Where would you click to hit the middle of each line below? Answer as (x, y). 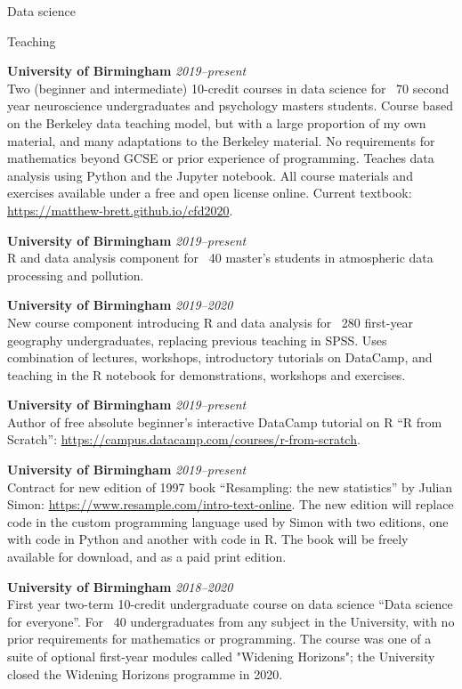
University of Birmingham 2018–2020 (120, 586)
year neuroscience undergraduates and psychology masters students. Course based (231, 105)
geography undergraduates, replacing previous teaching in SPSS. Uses (197, 340)
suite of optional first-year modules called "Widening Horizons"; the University (221, 656)
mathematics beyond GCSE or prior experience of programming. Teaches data (221, 158)
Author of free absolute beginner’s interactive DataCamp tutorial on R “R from (225, 422)
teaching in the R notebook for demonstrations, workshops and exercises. (207, 374)
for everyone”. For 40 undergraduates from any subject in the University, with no (231, 621)
